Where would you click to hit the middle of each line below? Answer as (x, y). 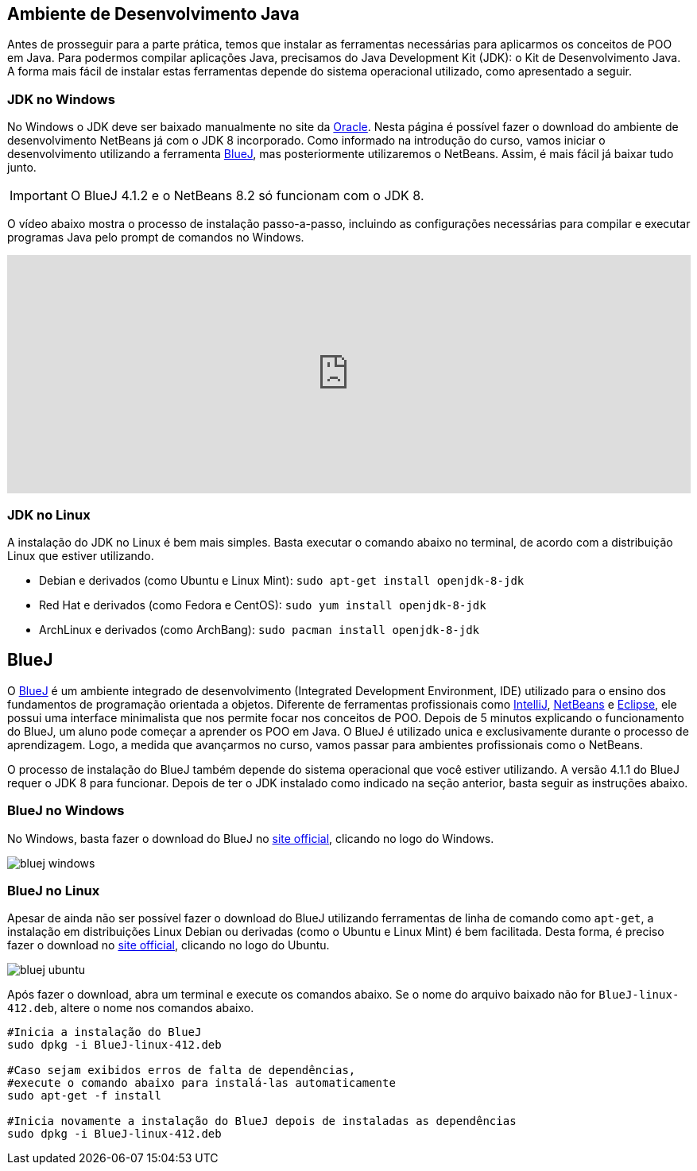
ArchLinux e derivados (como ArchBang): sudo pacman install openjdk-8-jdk (259, 629)
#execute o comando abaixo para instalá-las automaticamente (201, 1083)
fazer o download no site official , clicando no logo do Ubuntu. (168, 945)
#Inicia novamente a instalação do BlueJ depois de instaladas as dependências (262, 1121)
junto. (22, 168)
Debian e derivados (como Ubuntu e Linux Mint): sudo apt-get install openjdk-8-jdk (282, 580)
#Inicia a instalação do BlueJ (105, 1032)
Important (39, 196)
